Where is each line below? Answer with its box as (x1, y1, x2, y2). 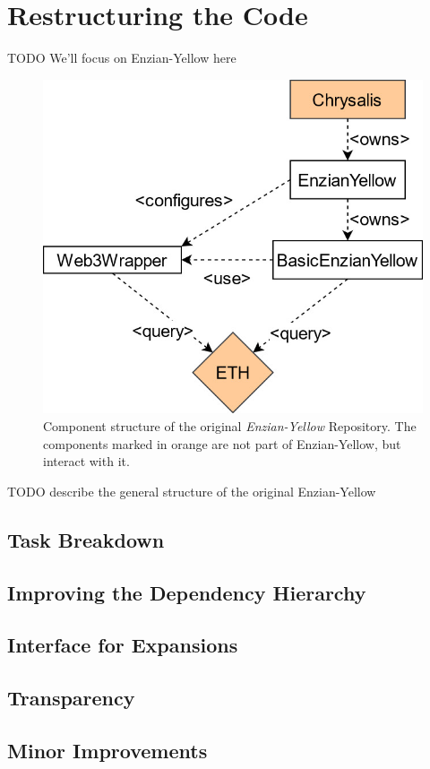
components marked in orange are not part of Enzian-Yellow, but (43, 434, 401, 453)
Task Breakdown (7, 525, 165, 553)
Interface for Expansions (7, 631, 238, 659)
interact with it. (43, 452, 130, 471)
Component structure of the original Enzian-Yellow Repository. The (43, 417, 417, 436)
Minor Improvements (7, 736, 208, 764)
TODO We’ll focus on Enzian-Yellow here (7, 48, 236, 67)
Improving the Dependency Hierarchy (7, 578, 366, 606)
